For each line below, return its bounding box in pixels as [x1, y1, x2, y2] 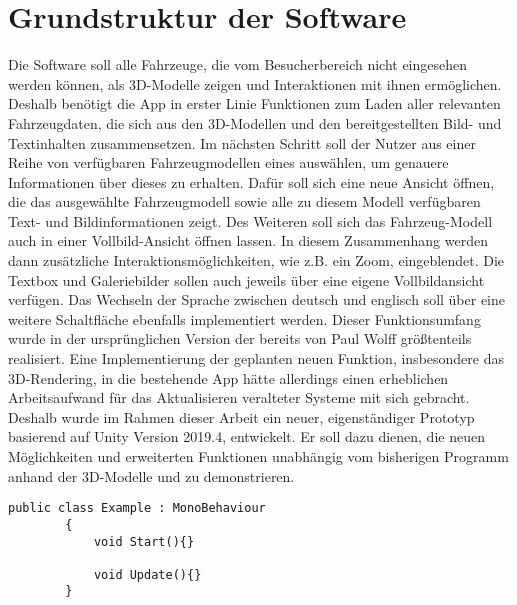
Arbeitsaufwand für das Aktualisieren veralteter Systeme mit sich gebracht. [8, 387, 470, 408]
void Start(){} [93, 534, 195, 549]
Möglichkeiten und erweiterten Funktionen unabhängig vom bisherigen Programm [8, 446, 509, 466]
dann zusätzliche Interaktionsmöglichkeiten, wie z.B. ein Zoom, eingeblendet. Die [8, 250, 505, 271]
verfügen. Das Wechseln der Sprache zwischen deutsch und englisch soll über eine [8, 289, 506, 310]
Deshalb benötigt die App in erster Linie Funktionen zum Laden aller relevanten [8, 93, 501, 114]
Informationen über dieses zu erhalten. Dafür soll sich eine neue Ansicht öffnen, [8, 171, 495, 192]
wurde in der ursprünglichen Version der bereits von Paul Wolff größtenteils [8, 328, 472, 349]
